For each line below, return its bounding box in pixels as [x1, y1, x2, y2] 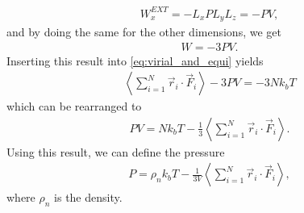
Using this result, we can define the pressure [6, 143, 225, 160]
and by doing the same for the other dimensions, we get [6, 23, 281, 40]
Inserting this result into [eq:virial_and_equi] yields [6, 52, 264, 69]
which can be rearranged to [6, 98, 142, 115]
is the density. [54, 189, 123, 206]
